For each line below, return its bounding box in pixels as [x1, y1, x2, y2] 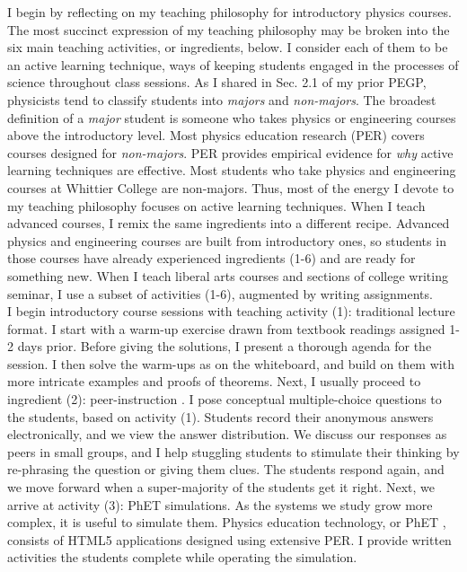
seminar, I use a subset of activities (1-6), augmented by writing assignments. [7, 284, 433, 303]
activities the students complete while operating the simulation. [7, 548, 357, 567]
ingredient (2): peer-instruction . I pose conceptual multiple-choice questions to [7, 390, 442, 409]
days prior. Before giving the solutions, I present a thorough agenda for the [17, 337, 432, 356]
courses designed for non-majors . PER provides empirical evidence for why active [7, 143, 454, 162]
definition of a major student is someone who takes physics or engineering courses [7, 108, 456, 127]
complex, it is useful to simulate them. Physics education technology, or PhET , [7, 513, 446, 532]
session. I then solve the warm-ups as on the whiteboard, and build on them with [7, 354, 454, 373]
